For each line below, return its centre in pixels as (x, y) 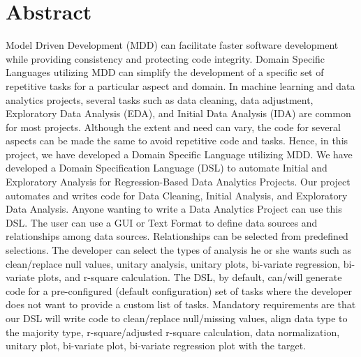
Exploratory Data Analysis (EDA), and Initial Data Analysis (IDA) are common (178, 113)
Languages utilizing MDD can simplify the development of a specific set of (165, 72)
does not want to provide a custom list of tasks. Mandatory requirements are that (181, 304)
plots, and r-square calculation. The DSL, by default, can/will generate (190, 277)
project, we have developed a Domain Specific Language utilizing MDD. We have (179, 154)
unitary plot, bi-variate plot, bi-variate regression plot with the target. (156, 345)
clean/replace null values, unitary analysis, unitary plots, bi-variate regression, (173, 263)
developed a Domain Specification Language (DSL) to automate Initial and (167, 168)
